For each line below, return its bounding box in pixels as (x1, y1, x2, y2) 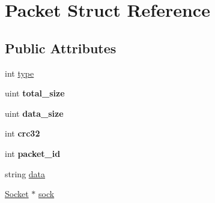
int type (5, 66, 34, 79)
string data (5, 167, 46, 180)
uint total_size (5, 87, 65, 99)
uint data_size (5, 107, 64, 119)
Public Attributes (5, 38, 117, 57)
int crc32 (5, 127, 40, 140)
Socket (5, 187, 29, 200)
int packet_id (5, 147, 61, 159)
